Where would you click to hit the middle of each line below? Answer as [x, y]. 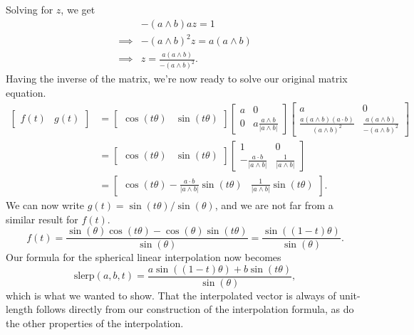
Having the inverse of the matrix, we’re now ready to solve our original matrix [177, 79]
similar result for [42, 219]
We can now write [45, 204]
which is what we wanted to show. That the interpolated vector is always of [171, 295]
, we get [78, 9]
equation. [26, 92]
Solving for [30, 9]
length [20, 309]
